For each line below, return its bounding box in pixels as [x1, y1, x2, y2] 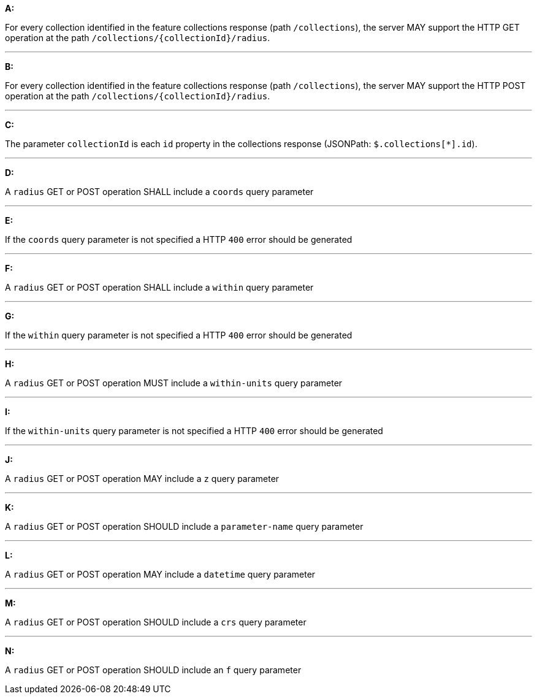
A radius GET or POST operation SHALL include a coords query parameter [5, 186, 314, 197]
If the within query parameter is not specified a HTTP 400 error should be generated [5, 330, 352, 340]
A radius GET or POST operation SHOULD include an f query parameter [5, 665, 302, 675]
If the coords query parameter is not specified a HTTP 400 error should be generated [5, 234, 352, 245]
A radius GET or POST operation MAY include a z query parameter [5, 473, 280, 484]
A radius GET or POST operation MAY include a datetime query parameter [5, 569, 316, 579]
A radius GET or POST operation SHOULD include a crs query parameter [5, 617, 307, 627]
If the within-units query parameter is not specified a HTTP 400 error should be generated [5, 426, 383, 436]
